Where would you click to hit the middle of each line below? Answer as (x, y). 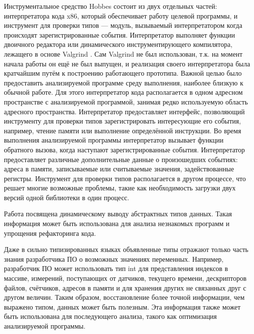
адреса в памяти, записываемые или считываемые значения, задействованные (119, 169)
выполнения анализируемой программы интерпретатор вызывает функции (114, 140)
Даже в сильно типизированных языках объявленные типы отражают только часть (126, 249)
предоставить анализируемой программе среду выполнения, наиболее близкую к (124, 82)
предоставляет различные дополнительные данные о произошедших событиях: (121, 159)
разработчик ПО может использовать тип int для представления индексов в (116, 268)
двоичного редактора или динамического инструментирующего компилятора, (118, 44)
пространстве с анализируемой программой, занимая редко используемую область (126, 101)
